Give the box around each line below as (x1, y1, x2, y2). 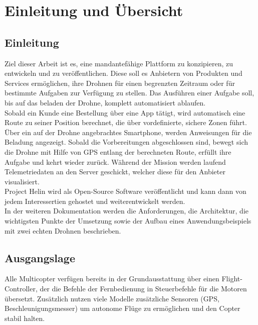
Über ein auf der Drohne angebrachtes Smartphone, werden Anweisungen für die (5, 127, 252, 137)
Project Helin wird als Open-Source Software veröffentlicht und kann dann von (5, 186, 246, 196)
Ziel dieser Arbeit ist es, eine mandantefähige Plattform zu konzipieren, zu (5, 58, 233, 68)
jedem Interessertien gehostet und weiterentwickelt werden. (5, 195, 185, 206)
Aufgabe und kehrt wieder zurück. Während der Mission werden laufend (5, 156, 226, 167)
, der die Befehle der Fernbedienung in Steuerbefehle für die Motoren (35, 283, 247, 294)
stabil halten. (5, 312, 45, 323)
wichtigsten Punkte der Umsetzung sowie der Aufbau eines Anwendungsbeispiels (5, 215, 251, 226)
